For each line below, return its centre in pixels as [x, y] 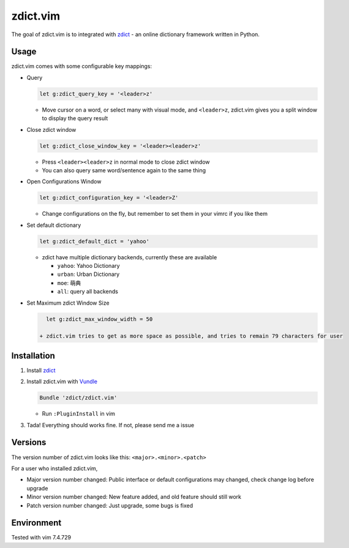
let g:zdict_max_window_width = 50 [99, 319]
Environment [36, 523]
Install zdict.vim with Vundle [62, 382]
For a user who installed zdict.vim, [54, 468]
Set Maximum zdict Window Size [68, 303]
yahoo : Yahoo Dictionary [88, 266]
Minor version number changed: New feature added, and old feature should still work [134, 497]
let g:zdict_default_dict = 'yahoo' [95, 241]
